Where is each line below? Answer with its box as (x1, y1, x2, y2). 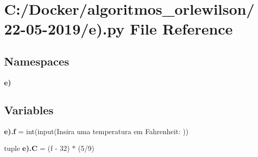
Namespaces (4, 53, 69, 69)
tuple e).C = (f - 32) (4, 143, 70, 153)
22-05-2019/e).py (4, 18, 125, 39)
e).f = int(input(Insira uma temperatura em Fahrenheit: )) (4, 125, 189, 136)
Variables (4, 102, 54, 117)
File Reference (130, 18, 233, 39)
